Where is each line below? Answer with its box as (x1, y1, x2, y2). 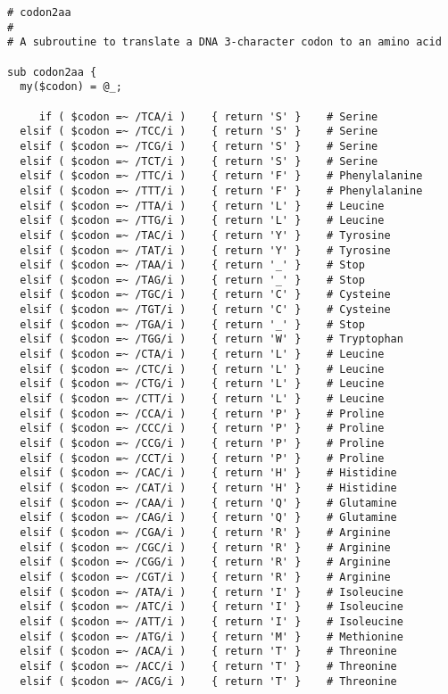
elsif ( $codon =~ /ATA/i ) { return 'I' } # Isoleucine (20, 585, 403, 599)
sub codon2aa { (7, 65, 97, 78)
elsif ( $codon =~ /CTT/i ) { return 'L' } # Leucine (20, 392, 385, 406)
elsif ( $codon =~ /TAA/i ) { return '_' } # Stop (20, 259, 365, 272)
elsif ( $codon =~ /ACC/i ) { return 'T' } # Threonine (20, 659, 397, 673)
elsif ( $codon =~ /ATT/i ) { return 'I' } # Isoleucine (20, 615, 403, 628)
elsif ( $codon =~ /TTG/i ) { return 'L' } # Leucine (20, 214, 385, 227)
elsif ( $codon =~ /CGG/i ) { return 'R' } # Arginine (20, 556, 391, 569)
